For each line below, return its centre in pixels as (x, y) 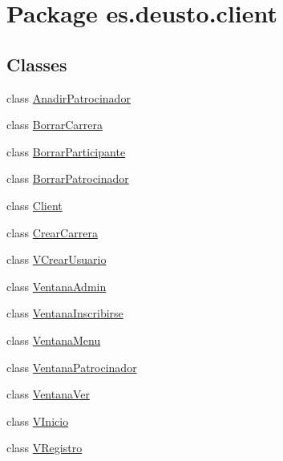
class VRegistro (44, 448)
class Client (34, 205)
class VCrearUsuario (57, 259)
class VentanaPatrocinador (72, 367)
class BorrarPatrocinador (68, 178)
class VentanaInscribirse (65, 313)
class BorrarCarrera (55, 125)
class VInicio (38, 421)
